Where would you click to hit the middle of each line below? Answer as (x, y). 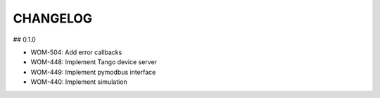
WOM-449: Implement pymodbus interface (93, 72)
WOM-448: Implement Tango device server (94, 62)
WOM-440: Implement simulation (79, 82)
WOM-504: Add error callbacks (76, 52)
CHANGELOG (53, 18)
